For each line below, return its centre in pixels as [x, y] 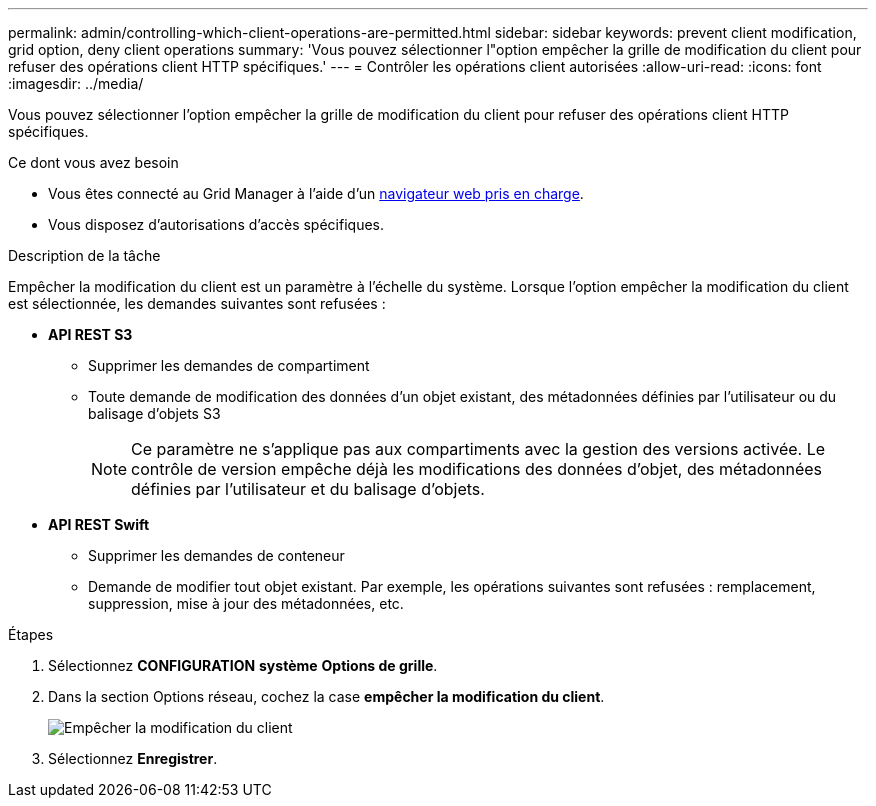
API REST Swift [99, 524]
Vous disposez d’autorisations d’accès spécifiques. [216, 224]
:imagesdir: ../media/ [76, 83]
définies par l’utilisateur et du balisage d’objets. [308, 489]
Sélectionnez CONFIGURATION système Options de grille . [243, 665]
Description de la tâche [84, 255]
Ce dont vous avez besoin [93, 162]
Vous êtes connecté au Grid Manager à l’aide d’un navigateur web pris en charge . [316, 193]
